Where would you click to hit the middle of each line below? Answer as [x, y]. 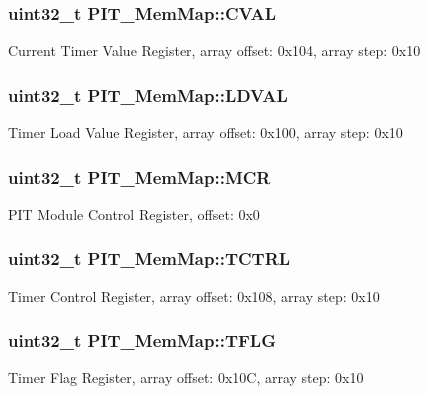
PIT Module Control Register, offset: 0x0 [134, 213]
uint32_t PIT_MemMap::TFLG [142, 340]
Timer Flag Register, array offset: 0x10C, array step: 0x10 [186, 377]
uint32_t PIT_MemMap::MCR [139, 176]
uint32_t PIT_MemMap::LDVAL [148, 94]
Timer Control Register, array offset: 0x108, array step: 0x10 [194, 295]
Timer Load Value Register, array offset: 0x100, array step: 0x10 [205, 132]
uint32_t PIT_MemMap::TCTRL [149, 258]
